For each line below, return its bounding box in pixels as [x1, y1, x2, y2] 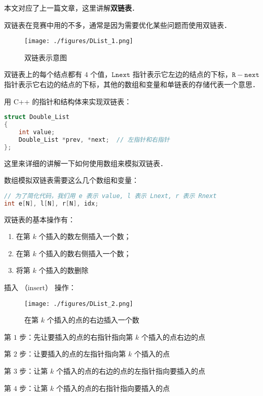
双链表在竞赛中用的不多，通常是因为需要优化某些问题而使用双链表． [4, 19, 231, 30]
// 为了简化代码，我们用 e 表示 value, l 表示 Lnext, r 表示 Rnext [4, 192, 217, 200]
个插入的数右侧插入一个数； [39, 248, 131, 258]
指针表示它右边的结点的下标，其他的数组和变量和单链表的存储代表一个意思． [4, 79, 259, 90]
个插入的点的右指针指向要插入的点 [56, 382, 170, 393]
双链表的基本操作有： [4, 214, 75, 224]
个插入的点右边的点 [141, 331, 205, 342]
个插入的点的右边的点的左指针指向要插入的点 [56, 365, 205, 376]
